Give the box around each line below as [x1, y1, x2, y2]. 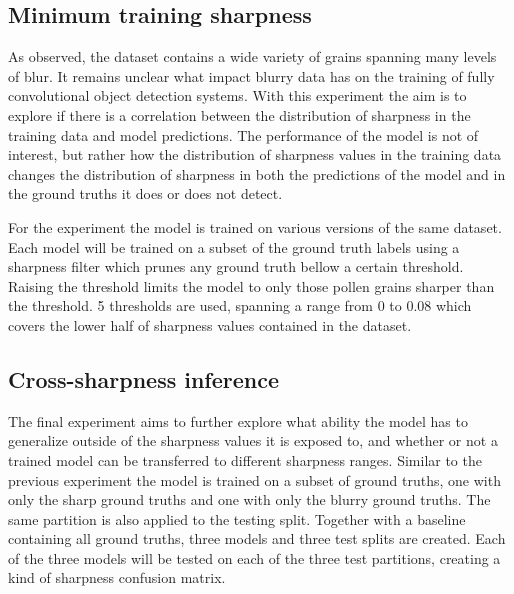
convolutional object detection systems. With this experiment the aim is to [8, 85, 467, 106]
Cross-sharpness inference [8, 363, 280, 394]
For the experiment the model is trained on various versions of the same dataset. [8, 216, 502, 237]
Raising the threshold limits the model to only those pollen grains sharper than [8, 275, 495, 296]
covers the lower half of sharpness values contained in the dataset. [8, 314, 412, 335]
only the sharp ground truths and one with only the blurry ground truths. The [8, 489, 491, 510]
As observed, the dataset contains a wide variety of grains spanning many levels [8, 46, 497, 67]
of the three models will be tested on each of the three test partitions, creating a [8, 547, 501, 568]
